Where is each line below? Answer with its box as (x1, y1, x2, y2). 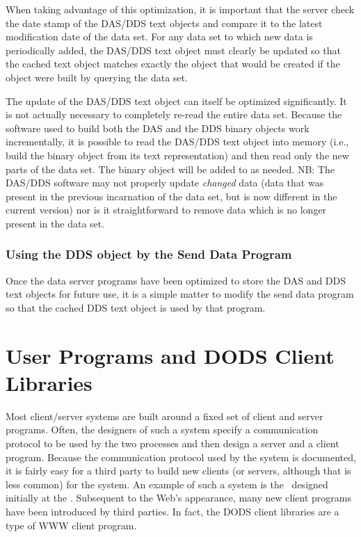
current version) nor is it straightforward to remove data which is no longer (6, 202, 327, 217)
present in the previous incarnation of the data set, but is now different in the (6, 189, 337, 203)
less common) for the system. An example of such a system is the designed (6, 476, 328, 491)
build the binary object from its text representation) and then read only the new (6, 147, 349, 162)
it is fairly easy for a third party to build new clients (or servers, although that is (6, 463, 351, 478)
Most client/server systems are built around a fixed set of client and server (6, 408, 323, 423)
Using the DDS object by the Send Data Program (6, 246, 292, 263)
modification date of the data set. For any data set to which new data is (6, 29, 313, 44)
